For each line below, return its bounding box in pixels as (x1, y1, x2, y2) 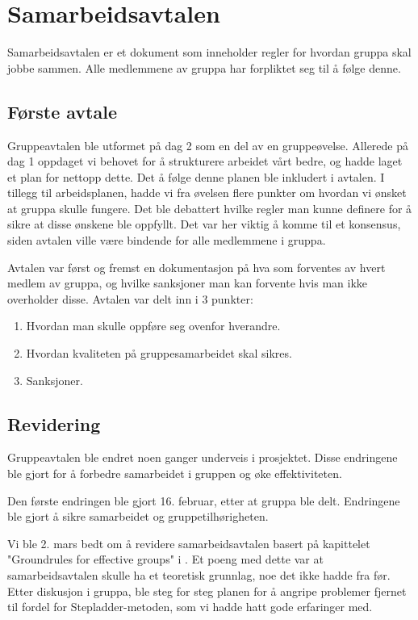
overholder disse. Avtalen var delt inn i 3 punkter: (7, 290, 253, 307)
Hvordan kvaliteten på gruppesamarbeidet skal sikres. (26, 345, 292, 362)
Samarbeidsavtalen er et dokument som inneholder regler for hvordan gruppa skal (7, 44, 412, 61)
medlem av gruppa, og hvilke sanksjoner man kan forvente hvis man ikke (7, 274, 368, 291)
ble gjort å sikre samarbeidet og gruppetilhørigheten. (7, 508, 269, 525)
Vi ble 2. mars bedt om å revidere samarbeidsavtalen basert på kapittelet (7, 534, 370, 551)
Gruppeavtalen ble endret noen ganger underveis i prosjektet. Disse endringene (7, 449, 398, 466)
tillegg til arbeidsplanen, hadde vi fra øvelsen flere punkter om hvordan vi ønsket (7, 184, 407, 201)
